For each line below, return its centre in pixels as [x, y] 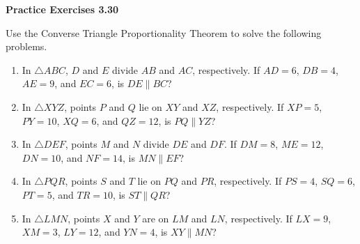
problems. [26, 46]
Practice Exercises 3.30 [62, 9]
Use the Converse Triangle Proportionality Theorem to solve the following [164, 32]
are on [156, 218]
